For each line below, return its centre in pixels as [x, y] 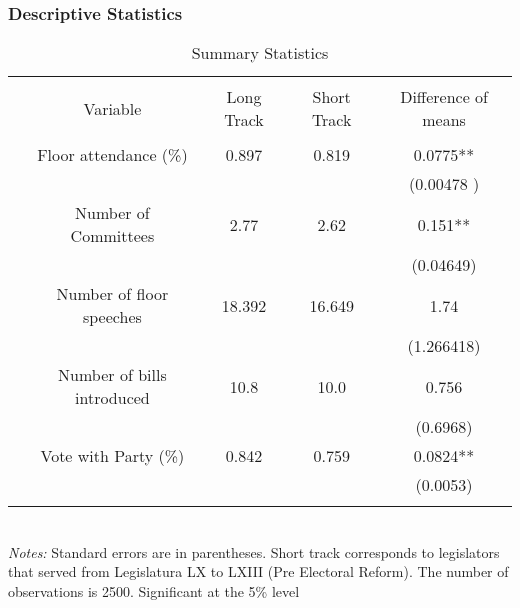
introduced [112, 398]
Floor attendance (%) [112, 155]
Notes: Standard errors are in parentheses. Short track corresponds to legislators [254, 551]
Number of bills [112, 375]
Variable [112, 108]
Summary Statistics [260, 53]
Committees [112, 236]
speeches [112, 317]
